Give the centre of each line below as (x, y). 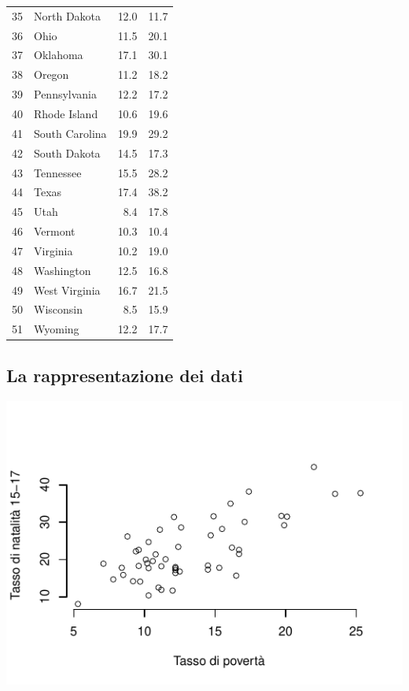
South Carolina (70, 133)
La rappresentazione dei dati (125, 375)
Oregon (52, 74)
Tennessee (58, 172)
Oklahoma (59, 55)
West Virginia (67, 290)
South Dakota (67, 152)
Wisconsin (58, 309)
